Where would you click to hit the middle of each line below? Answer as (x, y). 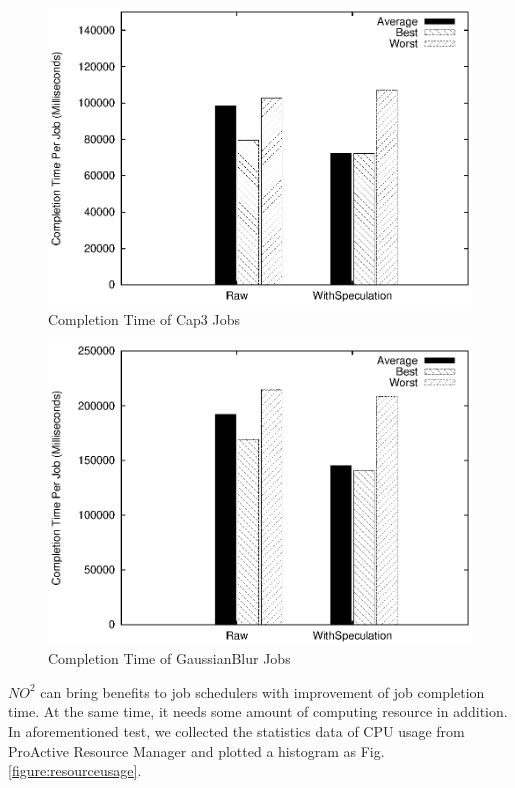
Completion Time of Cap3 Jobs (144, 318)
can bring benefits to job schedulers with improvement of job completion (262, 691)
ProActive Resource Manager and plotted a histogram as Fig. (196, 750)
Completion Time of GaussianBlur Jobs (169, 658)
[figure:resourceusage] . (75, 770)
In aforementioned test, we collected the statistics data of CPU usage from (236, 730)
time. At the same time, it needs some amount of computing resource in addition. (258, 711)
